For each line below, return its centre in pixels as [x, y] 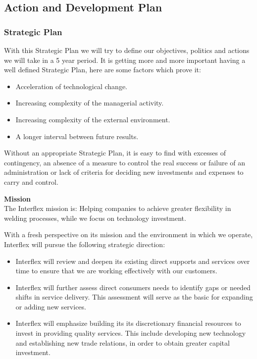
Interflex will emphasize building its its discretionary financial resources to [128, 323]
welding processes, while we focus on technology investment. [95, 218]
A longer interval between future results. [77, 136]
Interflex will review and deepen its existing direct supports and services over [133, 261]
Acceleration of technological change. [71, 86]
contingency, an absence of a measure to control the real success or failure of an [125, 162]
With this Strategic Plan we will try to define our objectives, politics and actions [127, 50]
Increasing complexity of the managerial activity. [90, 103]
